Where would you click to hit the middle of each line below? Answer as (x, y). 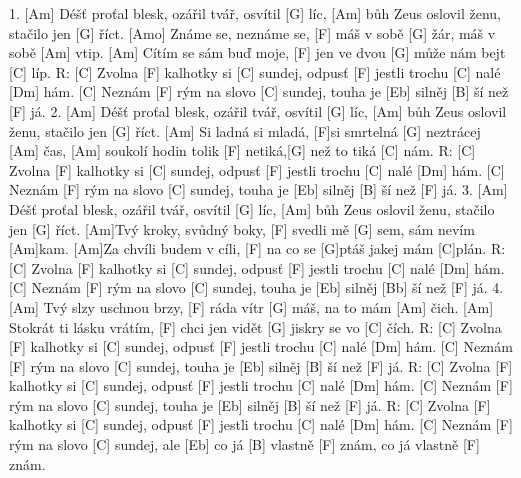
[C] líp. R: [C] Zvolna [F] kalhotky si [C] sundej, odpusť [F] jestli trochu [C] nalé (255, 71)
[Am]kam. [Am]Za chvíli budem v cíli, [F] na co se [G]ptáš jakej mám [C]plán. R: (257, 248)
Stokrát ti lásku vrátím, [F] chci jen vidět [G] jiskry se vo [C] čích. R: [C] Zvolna (255, 326)
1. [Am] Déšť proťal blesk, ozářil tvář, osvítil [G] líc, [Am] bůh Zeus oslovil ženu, (255, 13)
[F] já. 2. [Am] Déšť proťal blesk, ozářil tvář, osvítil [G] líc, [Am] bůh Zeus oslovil (258, 110)
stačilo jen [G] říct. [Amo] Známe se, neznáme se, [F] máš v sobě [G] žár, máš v (252, 32)
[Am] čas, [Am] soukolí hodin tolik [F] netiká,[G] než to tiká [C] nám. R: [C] (242, 150)
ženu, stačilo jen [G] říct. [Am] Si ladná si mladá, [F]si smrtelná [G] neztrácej (245, 130)
